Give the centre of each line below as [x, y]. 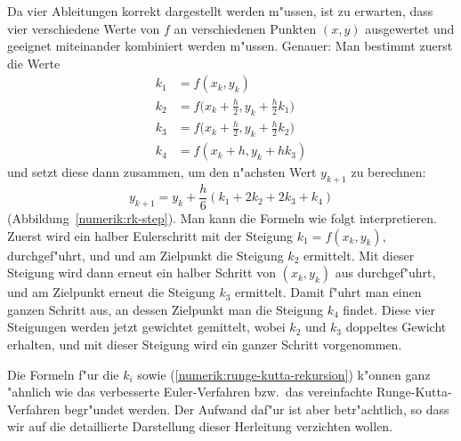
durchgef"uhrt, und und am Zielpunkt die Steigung [146, 255]
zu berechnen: [388, 172]
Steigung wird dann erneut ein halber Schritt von [142, 273]
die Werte [34, 63]
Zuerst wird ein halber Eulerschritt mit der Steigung [150, 235]
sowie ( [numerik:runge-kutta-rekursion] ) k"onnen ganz [284, 374]
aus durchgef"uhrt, [385, 273]
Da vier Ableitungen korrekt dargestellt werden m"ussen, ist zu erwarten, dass [220, 11]
